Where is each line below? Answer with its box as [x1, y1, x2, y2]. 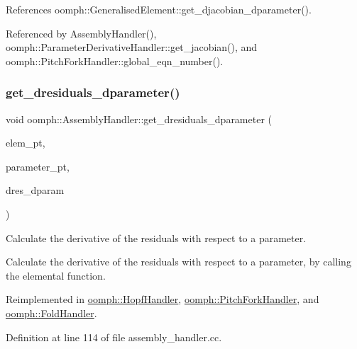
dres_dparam [6, 183, 65, 198]
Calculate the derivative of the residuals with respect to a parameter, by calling [6, 254, 351, 269]
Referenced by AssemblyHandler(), [6, 25, 157, 40]
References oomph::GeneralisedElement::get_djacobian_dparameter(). [6, 2, 312, 16]
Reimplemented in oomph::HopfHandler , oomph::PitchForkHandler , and [6, 292, 319, 307]
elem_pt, [6, 135, 45, 150]
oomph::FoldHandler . [6, 305, 97, 320]
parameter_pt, [6, 159, 70, 173]
